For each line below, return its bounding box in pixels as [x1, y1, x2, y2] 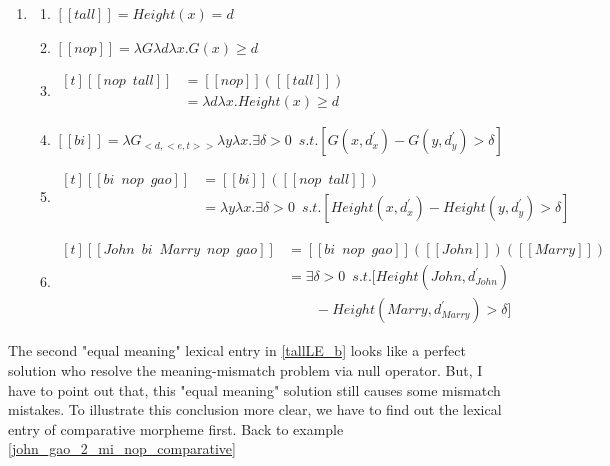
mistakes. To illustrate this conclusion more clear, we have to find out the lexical [8, 399, 502, 420]
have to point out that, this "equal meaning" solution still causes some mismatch [8, 379, 501, 400]
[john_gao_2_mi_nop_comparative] [8, 438, 236, 459]
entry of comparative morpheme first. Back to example [8, 418, 344, 439]
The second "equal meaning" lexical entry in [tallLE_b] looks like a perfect [8, 340, 466, 361]
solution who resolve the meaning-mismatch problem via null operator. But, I [8, 360, 483, 380]
